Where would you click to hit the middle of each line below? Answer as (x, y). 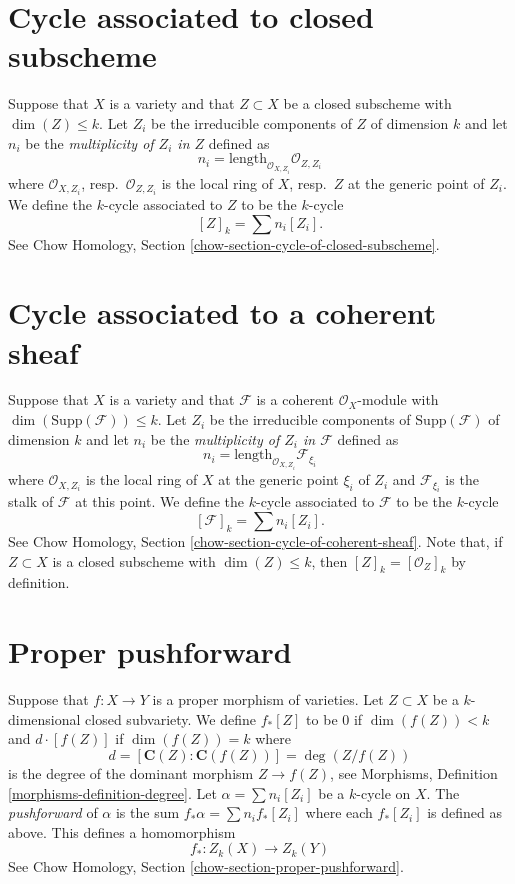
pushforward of (53, 812)
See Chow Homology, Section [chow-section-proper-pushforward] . (206, 866)
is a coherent (295, 399)
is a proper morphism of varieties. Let (268, 699)
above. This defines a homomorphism (122, 831)
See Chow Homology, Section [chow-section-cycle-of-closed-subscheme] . (224, 243)
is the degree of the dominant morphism (131, 772)
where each (339, 812)
